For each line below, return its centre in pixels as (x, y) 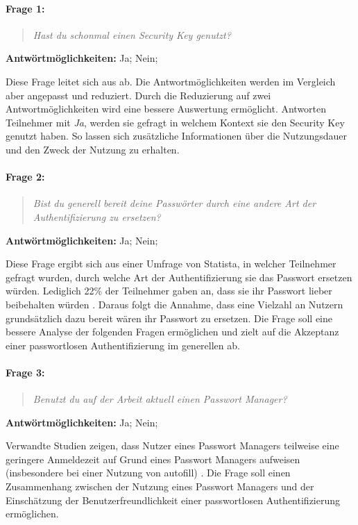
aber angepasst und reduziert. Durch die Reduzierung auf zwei (138, 95)
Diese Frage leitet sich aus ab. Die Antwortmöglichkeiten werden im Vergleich (171, 81)
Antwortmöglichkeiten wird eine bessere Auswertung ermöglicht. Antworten (166, 109)
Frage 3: (25, 372)
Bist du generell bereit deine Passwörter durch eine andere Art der (174, 203)
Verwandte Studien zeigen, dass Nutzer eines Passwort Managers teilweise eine (172, 445)
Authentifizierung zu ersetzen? (97, 216)
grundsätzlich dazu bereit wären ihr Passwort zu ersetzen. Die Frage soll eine (169, 318)
